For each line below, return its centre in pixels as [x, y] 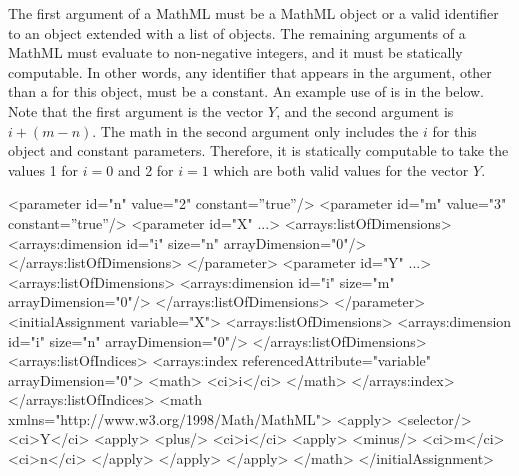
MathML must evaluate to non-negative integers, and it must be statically [235, 52]
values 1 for [43, 169]
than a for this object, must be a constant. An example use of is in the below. [246, 91]
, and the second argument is [365, 110]
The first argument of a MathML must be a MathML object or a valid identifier [253, 13]
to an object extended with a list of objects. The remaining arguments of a [237, 32]
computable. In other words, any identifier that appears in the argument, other [250, 71]
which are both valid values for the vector [341, 169]
